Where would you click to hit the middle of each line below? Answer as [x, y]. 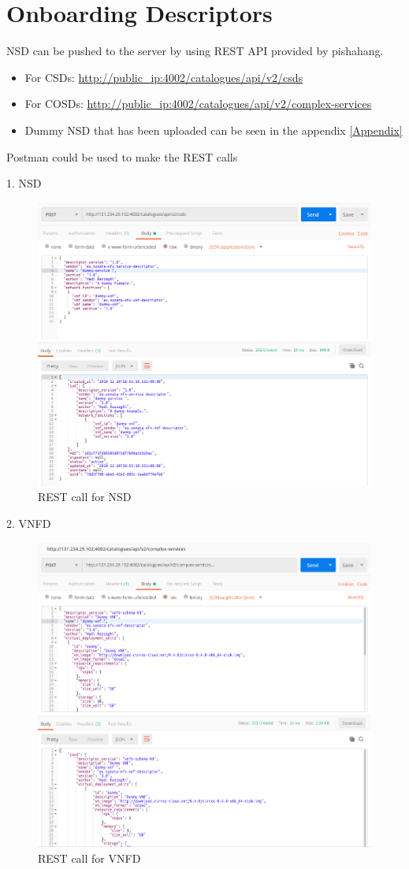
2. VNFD [29, 524]
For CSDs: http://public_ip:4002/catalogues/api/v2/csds [164, 77]
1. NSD [24, 183]
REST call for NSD [85, 497]
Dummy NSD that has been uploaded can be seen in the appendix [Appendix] [214, 130]
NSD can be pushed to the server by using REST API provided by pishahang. [195, 51]
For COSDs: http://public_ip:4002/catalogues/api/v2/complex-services [198, 104]
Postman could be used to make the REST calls [122, 156]
